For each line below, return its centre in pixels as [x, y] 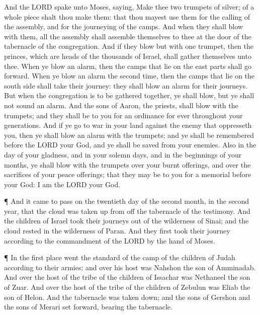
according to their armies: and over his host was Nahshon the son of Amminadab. [130, 267]
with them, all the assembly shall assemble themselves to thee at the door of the [128, 36]
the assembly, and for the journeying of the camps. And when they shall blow [123, 26]
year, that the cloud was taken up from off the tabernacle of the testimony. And [127, 211]
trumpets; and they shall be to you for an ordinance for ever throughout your [123, 115]
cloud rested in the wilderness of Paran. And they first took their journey [117, 231]
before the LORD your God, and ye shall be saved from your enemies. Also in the [130, 145]
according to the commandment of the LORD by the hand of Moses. [110, 240]
